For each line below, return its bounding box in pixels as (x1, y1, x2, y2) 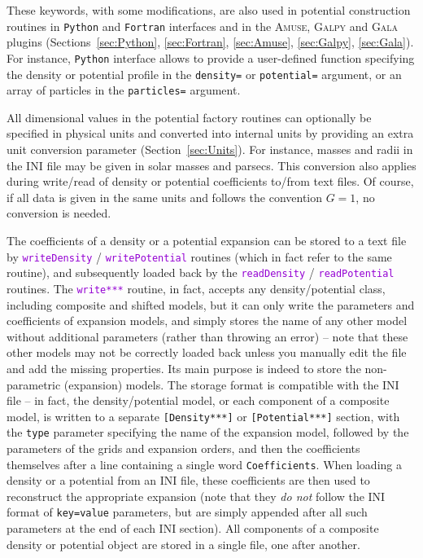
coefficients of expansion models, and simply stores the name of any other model (7, 312, 408, 329)
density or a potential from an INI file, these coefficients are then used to (7, 472, 370, 489)
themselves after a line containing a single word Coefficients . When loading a (7, 455, 402, 472)
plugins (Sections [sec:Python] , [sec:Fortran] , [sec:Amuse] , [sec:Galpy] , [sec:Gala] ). (7, 33, 414, 51)
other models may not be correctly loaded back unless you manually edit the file (7, 344, 407, 361)
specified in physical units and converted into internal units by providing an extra (7, 125, 414, 142)
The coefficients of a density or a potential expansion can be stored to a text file (7, 231, 407, 248)
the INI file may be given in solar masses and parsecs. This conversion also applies (7, 156, 416, 174)
